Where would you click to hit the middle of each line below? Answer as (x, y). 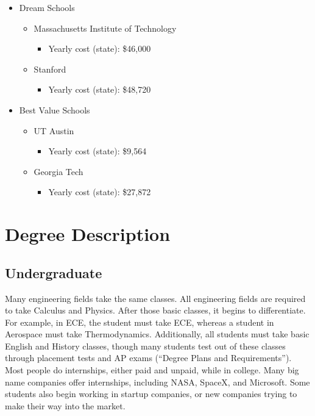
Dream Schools (47, 7)
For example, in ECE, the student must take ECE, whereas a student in (140, 322)
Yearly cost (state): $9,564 (97, 151)
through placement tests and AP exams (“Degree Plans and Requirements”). (148, 358)
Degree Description (88, 234)
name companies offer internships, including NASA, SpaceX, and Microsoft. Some (157, 382)
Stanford (50, 69)
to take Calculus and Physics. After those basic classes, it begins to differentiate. (155, 310)
